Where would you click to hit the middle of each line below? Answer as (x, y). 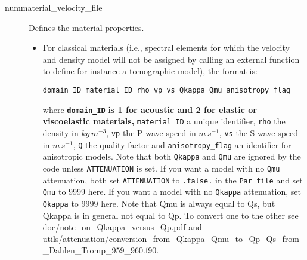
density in (61, 132)
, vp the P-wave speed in (151, 132)
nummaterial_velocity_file (54, 7)
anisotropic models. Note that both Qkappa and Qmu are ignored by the (172, 156)
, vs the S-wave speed (259, 132)
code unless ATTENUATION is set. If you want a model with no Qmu (161, 168)
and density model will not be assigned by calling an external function (171, 59)
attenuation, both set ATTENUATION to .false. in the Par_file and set (173, 180)
